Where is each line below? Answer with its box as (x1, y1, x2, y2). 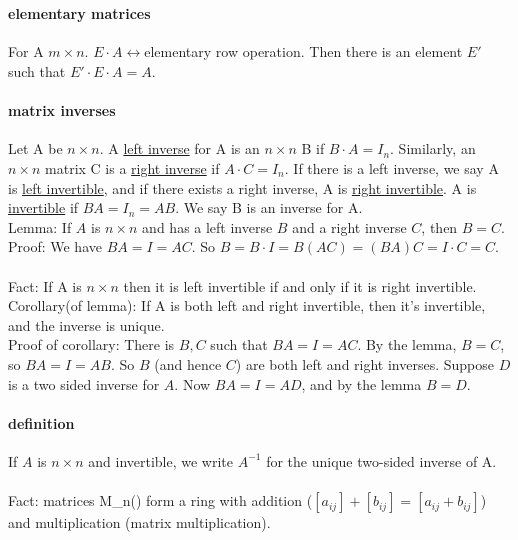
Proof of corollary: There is (8, 334, 175, 355)
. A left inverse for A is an (99, 138, 260, 159)
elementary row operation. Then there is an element (144, 41, 463, 62)
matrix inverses (8, 100, 116, 121)
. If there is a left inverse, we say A (284, 157, 499, 178)
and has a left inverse (142, 216, 273, 237)
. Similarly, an (390, 138, 476, 159)
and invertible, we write (88, 450, 234, 471)
